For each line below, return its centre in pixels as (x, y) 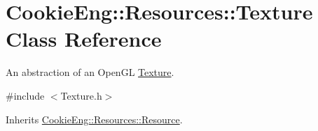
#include (25, 95)
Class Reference (84, 39)
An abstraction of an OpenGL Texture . (90, 72)
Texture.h (81, 95)
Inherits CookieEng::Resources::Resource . (94, 119)
